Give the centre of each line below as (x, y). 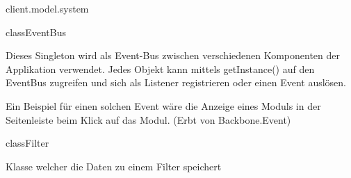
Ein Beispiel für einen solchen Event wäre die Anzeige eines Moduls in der (163, 105)
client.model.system (47, 8)
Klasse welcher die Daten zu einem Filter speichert (114, 166)
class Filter (27, 143)
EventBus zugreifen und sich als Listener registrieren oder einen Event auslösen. (176, 82)
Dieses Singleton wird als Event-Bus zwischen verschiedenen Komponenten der (173, 55)
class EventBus (36, 32)
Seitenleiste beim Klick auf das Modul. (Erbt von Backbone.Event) (148, 119)
